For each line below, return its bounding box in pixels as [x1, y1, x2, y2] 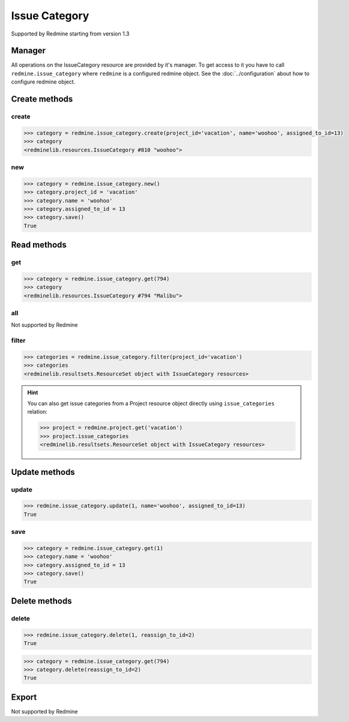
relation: [27, 408, 48, 415]
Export [11, 692, 37, 702]
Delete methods [11, 596, 72, 606]
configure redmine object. [11, 78, 76, 85]
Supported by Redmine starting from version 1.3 [11, 30, 130, 37]
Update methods [11, 467, 75, 477]
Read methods [11, 240, 67, 250]
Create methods [11, 94, 73, 105]
